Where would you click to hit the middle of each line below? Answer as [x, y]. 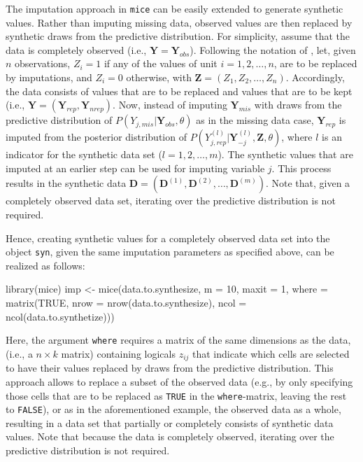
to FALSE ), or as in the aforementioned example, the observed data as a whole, [173, 409]
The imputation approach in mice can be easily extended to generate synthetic [175, 8]
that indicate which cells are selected [271, 353]
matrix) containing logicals [118, 353]
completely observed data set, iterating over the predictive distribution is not [171, 201]
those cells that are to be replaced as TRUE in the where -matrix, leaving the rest [176, 395]
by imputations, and [49, 77]
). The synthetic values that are [285, 154]
